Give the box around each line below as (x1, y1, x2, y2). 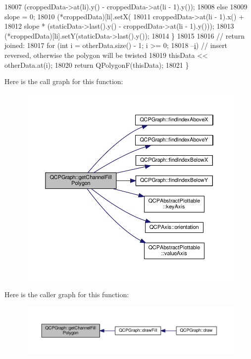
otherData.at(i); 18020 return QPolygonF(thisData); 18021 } (4, 59, 189, 70)
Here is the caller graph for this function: (4, 289, 129, 300)
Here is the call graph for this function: (4, 76, 123, 87)
